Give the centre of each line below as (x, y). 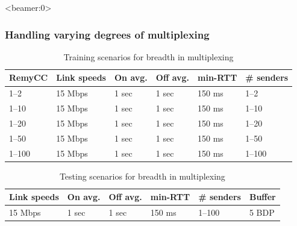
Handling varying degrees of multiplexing (107, 34)
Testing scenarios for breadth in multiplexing (142, 176)
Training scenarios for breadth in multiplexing (148, 56)
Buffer (262, 197)
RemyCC (29, 77)
